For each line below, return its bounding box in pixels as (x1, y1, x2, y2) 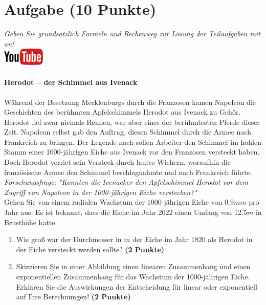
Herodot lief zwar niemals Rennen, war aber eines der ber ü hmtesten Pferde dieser (4, 116, 260, 127)
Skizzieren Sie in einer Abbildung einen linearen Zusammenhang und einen (16, 261, 251, 272)
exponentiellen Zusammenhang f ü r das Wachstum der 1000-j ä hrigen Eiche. (16, 271, 250, 282)
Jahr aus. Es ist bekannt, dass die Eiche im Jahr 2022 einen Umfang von (4, 207, 232, 217)
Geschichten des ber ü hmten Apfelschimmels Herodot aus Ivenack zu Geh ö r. (4, 106, 241, 117)
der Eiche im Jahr (132, 234, 189, 245)
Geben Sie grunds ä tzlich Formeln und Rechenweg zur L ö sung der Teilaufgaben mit (4, 28, 260, 39)
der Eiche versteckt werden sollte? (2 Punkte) (16, 244, 165, 254)
